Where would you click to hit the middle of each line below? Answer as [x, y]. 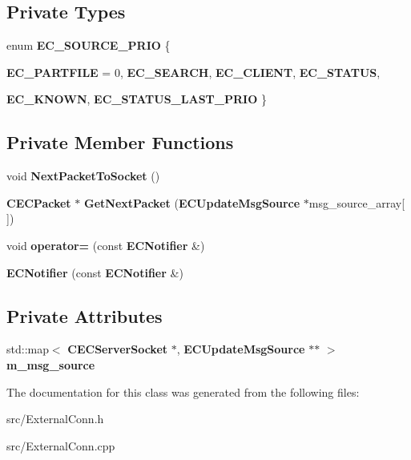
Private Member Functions [120, 142]
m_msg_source [51, 364]
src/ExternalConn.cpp [61, 445]
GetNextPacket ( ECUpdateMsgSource [192, 202]
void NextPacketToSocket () [83, 176]
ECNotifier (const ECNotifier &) [95, 272]
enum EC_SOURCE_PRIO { [89, 45]
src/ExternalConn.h [55, 419]
